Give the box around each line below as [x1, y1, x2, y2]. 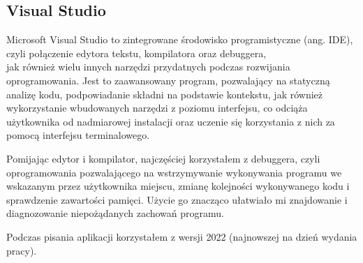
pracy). [6, 243, 37, 257]
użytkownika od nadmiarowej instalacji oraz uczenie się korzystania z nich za [6, 114, 335, 128]
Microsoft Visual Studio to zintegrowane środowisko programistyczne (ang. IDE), [6, 32, 353, 47]
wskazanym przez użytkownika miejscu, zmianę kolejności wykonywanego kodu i [6, 179, 350, 193]
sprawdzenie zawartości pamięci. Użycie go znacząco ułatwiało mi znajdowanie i [6, 192, 348, 206]
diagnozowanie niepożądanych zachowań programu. [6, 206, 224, 220]
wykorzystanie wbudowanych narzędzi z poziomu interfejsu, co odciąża [6, 100, 308, 115]
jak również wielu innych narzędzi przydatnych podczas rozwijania [6, 59, 290, 74]
